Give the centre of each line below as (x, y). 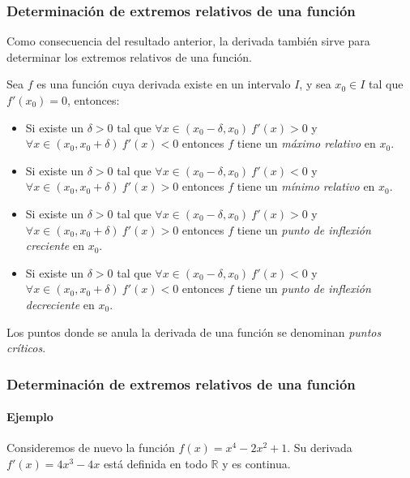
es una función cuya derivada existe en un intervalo (164, 84)
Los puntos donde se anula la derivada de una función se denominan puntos (194, 332)
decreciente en (60, 304)
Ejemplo (30, 417)
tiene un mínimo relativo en (306, 186)
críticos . (26, 348)
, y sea (315, 84)
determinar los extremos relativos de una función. (129, 56)
